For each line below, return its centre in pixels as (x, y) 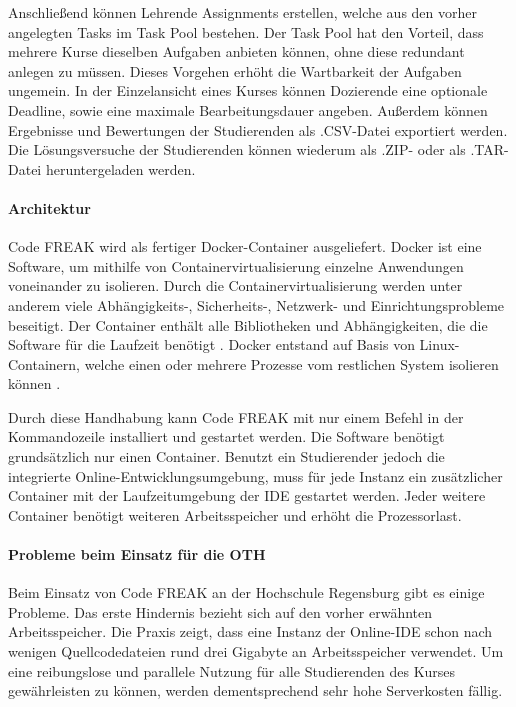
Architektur (49, 207)
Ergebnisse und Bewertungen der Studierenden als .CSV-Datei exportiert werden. (258, 129)
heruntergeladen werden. (120, 168)
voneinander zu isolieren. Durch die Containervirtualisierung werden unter (235, 285)
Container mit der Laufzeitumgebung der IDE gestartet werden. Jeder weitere (247, 495)
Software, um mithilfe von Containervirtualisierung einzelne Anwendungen (236, 265)
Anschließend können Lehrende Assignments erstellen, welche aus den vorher (242, 12)
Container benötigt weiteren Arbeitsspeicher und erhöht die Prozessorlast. (235, 514)
